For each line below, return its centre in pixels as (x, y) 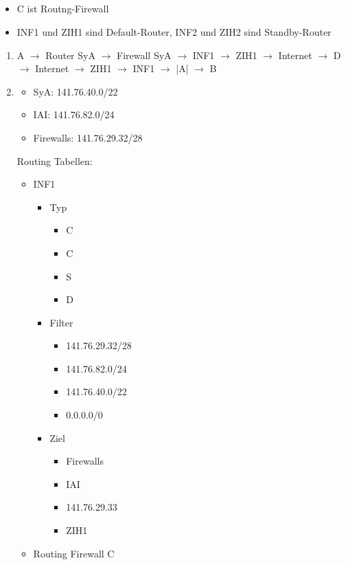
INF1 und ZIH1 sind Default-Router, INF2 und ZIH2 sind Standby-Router (174, 31)
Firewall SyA (144, 55)
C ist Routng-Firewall (63, 9)
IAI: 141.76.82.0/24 (74, 114)
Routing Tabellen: (55, 160)
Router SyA (70, 55)
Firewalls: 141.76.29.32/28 (88, 137)
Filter (61, 322)
